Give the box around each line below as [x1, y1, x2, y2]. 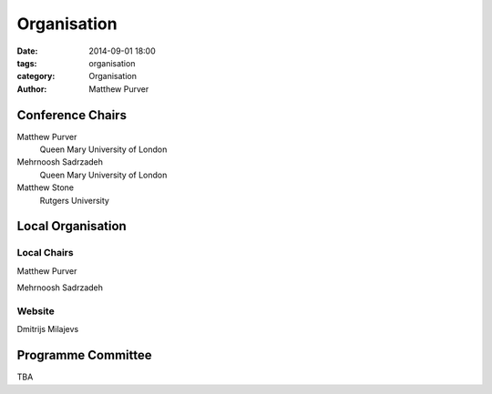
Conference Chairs [16, 107, 128, 123]
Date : [16, 45, 38, 56]
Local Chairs [16, 247, 74, 259]
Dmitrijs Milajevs [16, 324, 79, 335]
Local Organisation [16, 218, 127, 234]
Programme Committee [16, 348, 152, 363]
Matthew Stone [16, 182, 75, 193]
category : [16, 71, 56, 82]
